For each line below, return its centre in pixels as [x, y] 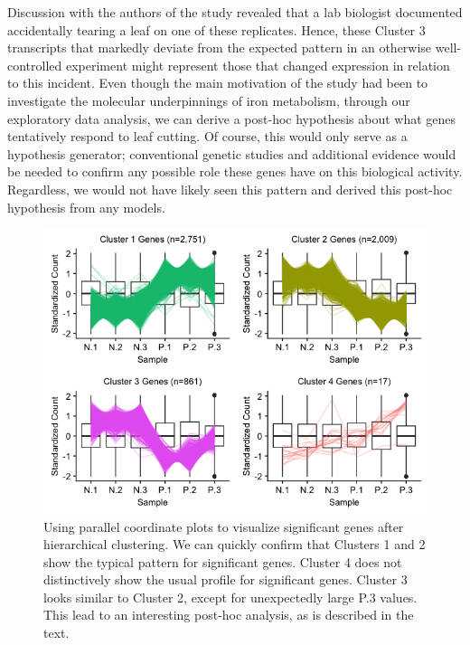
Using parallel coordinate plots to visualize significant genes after [224, 526]
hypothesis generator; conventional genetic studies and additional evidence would [232, 153]
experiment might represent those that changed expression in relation [258, 65]
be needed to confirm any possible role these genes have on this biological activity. [235, 171]
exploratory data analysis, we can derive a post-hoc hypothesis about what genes [232, 118]
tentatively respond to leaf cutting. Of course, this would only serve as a [207, 136]
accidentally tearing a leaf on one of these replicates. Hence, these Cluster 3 [216, 29]
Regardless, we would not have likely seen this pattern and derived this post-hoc [230, 189]
